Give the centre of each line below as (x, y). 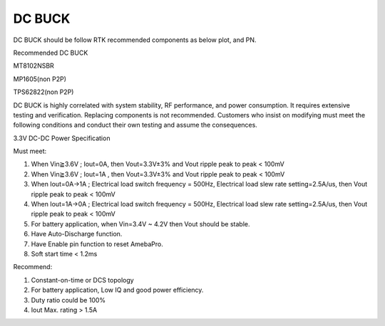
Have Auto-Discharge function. (77, 234)
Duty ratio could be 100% (68, 300)
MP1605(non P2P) (40, 79)
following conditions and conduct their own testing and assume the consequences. (135, 125)
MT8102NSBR (34, 66)
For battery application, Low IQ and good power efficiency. (117, 290)
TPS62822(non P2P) (43, 92)
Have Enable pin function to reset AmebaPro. (97, 244)
